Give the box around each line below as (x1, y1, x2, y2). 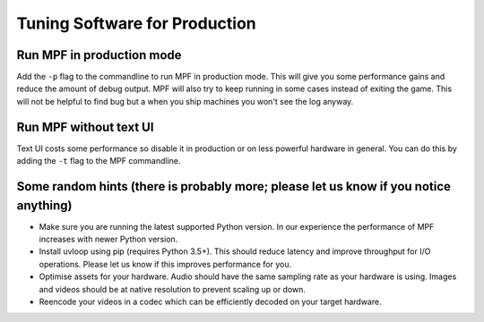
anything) (16, 198, 73, 213)
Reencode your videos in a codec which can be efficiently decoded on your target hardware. (39, 296, 382, 307)
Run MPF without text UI (16, 119, 154, 134)
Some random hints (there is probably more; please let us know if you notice (16, 179, 452, 194)
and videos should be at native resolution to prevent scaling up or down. (39, 284, 307, 294)
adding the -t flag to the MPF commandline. (16, 156, 181, 166)
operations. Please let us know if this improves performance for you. (39, 258, 292, 269)
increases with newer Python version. (39, 233, 178, 245)
